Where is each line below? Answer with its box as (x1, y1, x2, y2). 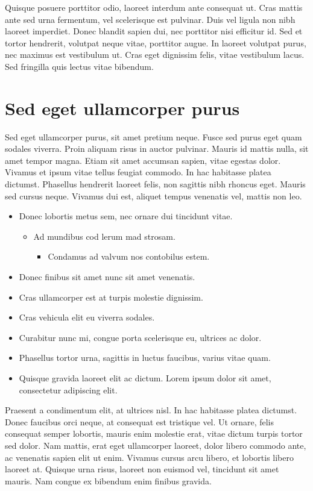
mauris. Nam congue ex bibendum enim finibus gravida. (5, 474, 212, 487)
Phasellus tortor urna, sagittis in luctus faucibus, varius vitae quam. (19, 351, 271, 364)
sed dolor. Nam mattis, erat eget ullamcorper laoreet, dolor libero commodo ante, (5, 439, 306, 451)
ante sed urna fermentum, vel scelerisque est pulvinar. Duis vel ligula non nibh (5, 13, 296, 25)
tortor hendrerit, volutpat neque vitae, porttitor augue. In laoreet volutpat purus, (5, 36, 306, 49)
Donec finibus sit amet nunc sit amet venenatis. (19, 271, 195, 283)
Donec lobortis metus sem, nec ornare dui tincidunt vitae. (19, 210, 233, 222)
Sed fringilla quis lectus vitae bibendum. (5, 60, 154, 72)
